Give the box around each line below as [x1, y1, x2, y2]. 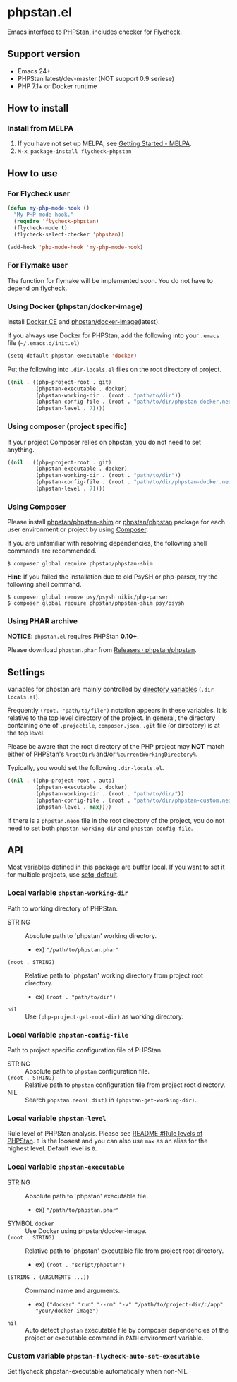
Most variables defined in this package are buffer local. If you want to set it [7, 863, 225, 872]
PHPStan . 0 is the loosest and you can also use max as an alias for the [7, 1137, 208, 1146]
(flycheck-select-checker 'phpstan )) [13, 231, 125, 238]
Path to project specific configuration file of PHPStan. [7, 1046, 163, 1054]
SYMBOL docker [7, 1219, 54, 1227]
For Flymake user [7, 260, 68, 270]
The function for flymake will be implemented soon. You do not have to [7, 276, 214, 284]
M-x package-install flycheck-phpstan [17, 148, 132, 155]
